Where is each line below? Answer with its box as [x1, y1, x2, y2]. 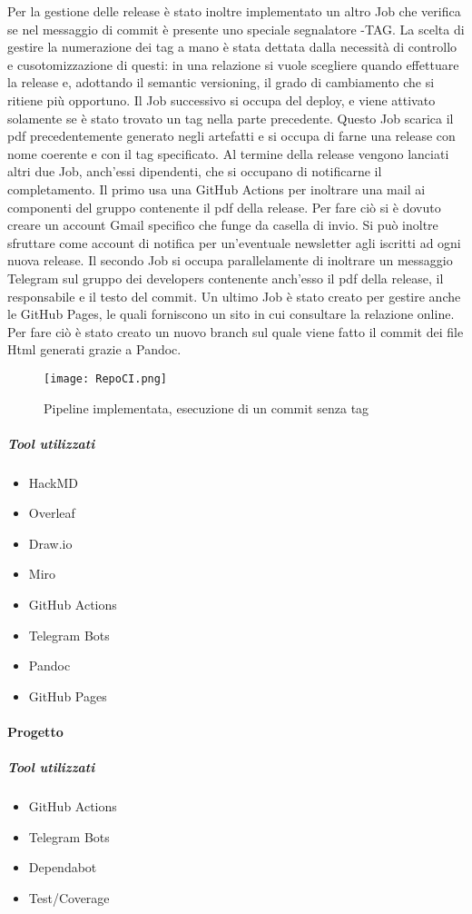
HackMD [28, 472, 79, 492]
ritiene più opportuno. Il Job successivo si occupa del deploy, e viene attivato [7, 90, 436, 109]
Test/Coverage [28, 888, 110, 907]
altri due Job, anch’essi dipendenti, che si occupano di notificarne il [7, 162, 382, 181]
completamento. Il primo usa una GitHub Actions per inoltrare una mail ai [7, 179, 426, 198]
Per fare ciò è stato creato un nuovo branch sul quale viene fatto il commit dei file [7, 322, 464, 341]
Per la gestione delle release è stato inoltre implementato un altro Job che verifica [7, 2, 461, 20]
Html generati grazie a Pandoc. [7, 340, 182, 359]
